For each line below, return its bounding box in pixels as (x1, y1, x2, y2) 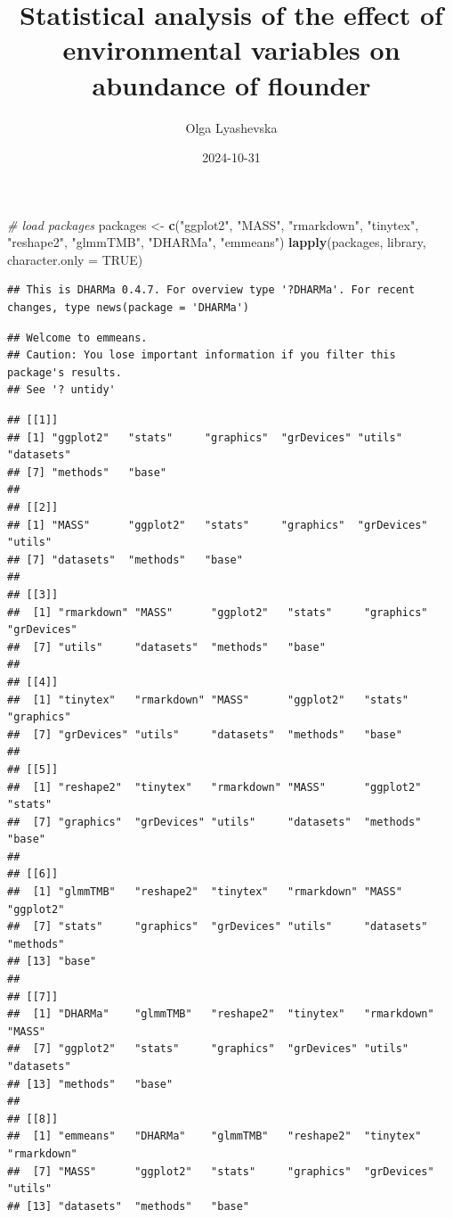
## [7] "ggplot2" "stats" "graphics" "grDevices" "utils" (7, 1042, 409, 1056)
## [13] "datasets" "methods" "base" (7, 1199, 250, 1213)
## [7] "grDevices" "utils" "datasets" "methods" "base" (7, 728, 402, 741)
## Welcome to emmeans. (7, 331, 148, 344)
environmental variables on (62, 31, 400, 68)
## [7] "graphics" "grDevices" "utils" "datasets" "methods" (7, 815, 422, 828)
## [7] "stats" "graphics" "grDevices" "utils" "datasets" (7, 920, 428, 934)
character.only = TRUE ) (7, 250, 143, 268)
